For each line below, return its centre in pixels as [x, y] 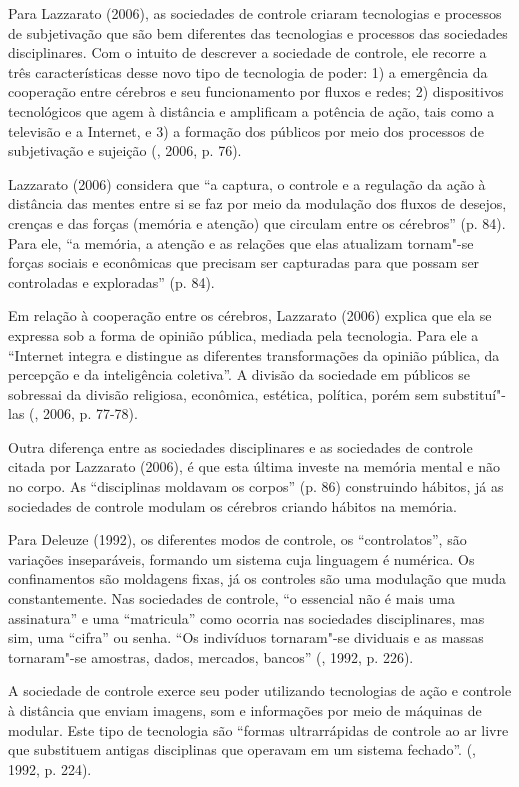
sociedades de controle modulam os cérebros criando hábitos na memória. [232, 505]
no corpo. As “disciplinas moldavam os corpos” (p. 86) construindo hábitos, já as [256, 486]
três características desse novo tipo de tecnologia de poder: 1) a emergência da [248, 71]
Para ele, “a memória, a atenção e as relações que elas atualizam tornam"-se [241, 242]
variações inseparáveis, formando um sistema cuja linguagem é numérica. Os [241, 558]
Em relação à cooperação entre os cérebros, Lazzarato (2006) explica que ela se [250, 315]
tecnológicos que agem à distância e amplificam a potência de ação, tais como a [251, 110]
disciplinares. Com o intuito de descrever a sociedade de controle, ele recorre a [247, 52]
